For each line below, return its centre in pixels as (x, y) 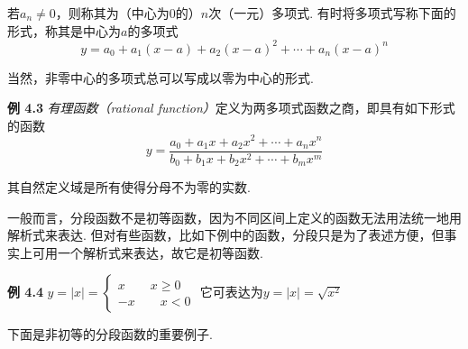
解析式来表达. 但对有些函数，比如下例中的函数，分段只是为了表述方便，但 (226, 235)
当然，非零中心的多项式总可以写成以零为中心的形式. (161, 77)
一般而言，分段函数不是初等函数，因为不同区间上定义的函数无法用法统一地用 (234, 217)
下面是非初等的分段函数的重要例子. (110, 334)
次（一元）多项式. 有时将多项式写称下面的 (332, 13)
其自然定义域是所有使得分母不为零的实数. (129, 187)
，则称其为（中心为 (112, 13)
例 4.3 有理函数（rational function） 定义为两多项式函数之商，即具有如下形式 (231, 108)
